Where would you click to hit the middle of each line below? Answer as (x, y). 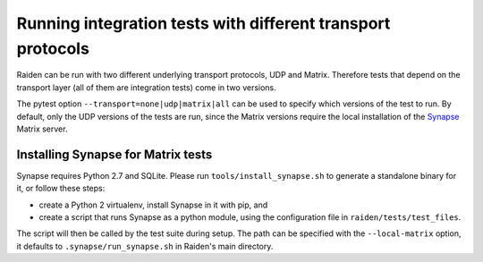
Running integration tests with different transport (203, 23)
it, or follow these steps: (61, 189)
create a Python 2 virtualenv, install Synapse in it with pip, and (153, 205)
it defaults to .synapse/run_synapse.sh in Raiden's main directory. (145, 246)
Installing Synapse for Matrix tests (114, 154)
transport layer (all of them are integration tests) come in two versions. (146, 87)
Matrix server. (42, 129)
